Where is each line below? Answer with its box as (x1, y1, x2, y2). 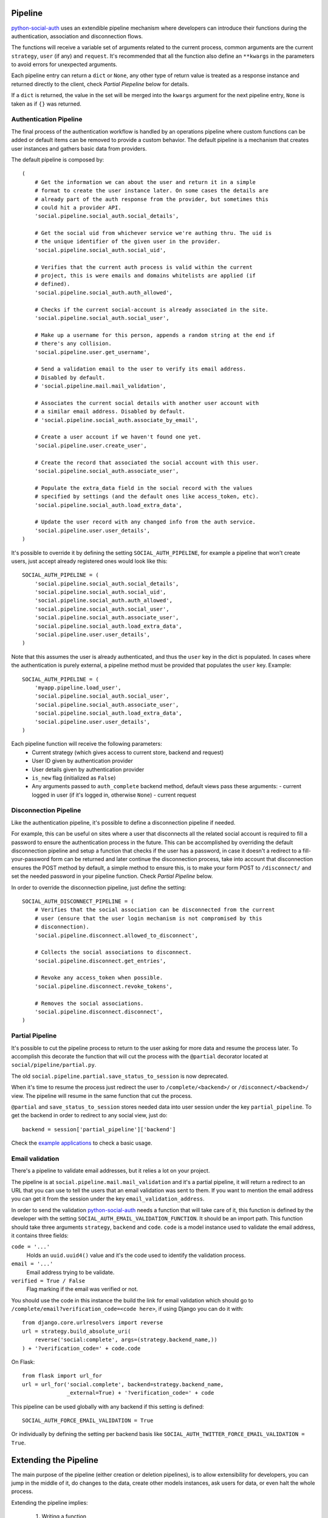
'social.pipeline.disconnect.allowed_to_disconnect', (34, 932, 199, 939)
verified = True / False (11, 1277, 85, 1284)
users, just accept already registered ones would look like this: (11, 557, 168, 565)
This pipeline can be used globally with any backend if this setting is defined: (11, 1403, 205, 1410)
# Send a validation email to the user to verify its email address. (34, 366, 247, 373)
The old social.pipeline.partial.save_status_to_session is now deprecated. (11, 1072, 229, 1080)
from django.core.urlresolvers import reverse (22, 1319, 163, 1326)
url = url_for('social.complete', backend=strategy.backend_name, (22, 1381, 224, 1387)
